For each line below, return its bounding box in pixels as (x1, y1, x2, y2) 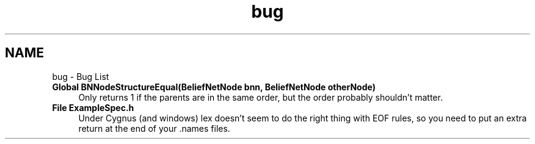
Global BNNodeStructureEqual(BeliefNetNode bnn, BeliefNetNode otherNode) (52, 81, 376, 92)
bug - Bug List (52, 71, 109, 82)
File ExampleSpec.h (52, 102, 134, 113)
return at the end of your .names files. (78, 123, 230, 134)
